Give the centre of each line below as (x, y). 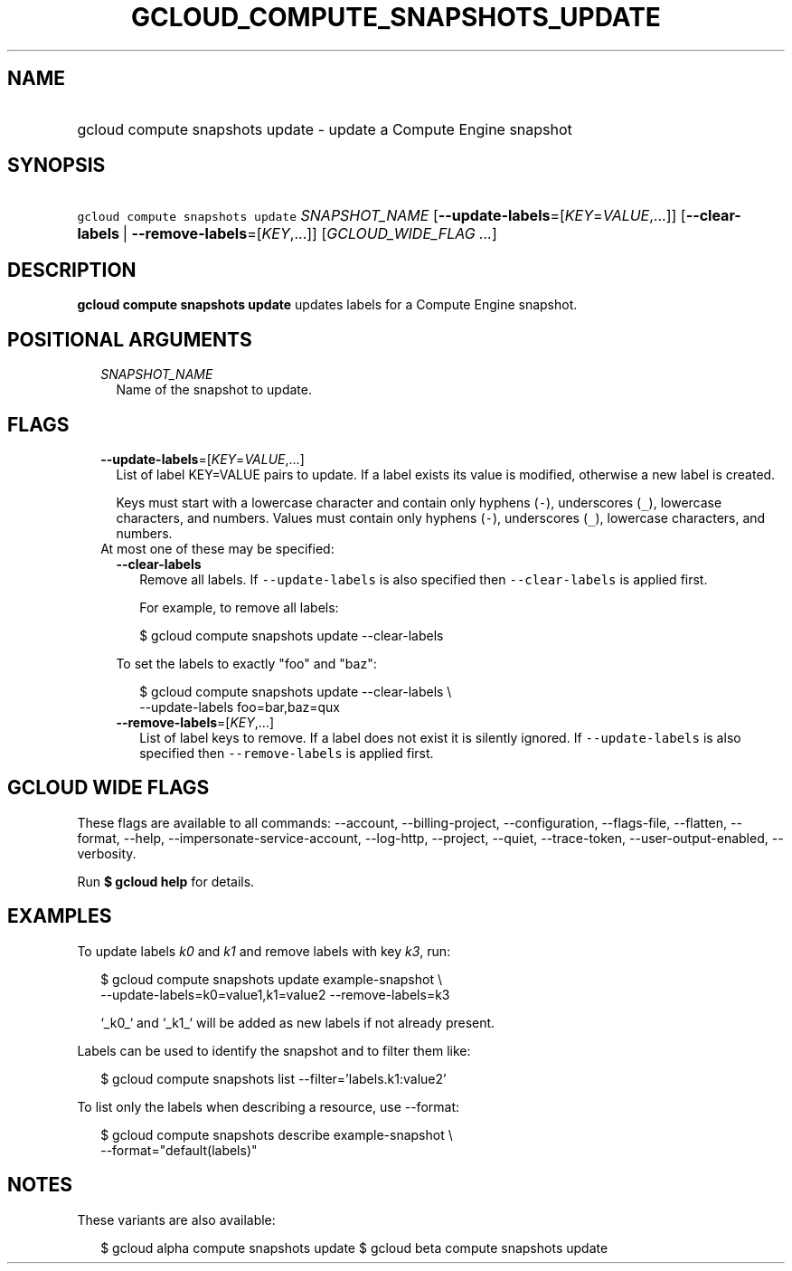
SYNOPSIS (57, 166)
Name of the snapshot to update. (214, 390)
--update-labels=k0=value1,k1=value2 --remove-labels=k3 (275, 994)
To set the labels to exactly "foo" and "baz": (246, 663)
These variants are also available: (176, 1219)
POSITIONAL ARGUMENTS (130, 339)
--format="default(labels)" (179, 1150)
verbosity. (107, 853)
